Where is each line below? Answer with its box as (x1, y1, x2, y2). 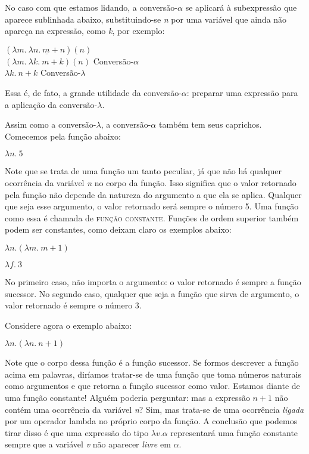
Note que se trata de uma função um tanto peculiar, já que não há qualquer (5, 165, 282, 177)
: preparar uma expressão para (186, 86, 298, 98)
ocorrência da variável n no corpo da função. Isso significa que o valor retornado (5, 176, 296, 189)
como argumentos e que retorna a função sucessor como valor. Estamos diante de (5, 379, 300, 392)
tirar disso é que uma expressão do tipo (5, 426, 149, 438)
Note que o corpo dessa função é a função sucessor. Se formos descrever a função (5, 356, 299, 369)
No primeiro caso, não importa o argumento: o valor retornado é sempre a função (5, 275, 301, 288)
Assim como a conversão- (5, 118, 96, 131)
